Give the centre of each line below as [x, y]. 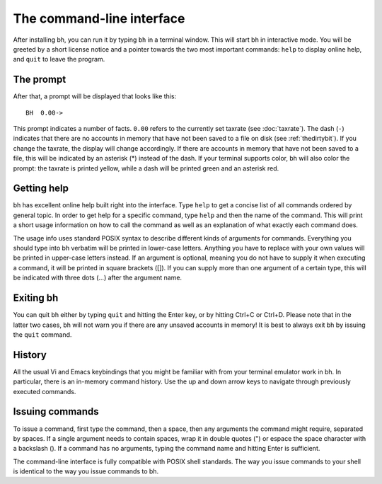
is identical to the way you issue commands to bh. [86, 471]
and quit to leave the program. [59, 59]
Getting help [41, 189]
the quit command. [42, 334]
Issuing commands [56, 411]
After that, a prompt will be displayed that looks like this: [95, 96]
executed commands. [45, 391]
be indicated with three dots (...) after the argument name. [98, 278]
